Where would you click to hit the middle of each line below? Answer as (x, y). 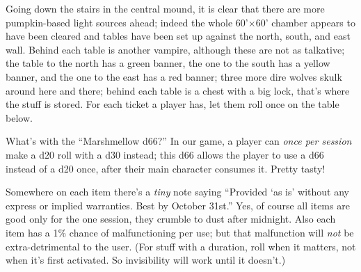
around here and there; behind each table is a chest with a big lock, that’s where (178, 90)
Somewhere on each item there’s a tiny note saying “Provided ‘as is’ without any (177, 192)
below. (19, 117)
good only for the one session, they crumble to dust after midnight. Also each (171, 219)
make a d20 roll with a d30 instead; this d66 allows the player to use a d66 (165, 154)
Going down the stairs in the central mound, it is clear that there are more (165, 8)
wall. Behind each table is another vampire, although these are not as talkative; (175, 49)
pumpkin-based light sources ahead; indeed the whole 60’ (127, 22)
